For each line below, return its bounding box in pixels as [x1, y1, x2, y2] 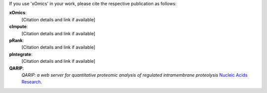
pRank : [9, 37, 24, 43]
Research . [21, 79, 42, 85]
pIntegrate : [9, 51, 33, 57]
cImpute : [9, 24, 28, 30]
